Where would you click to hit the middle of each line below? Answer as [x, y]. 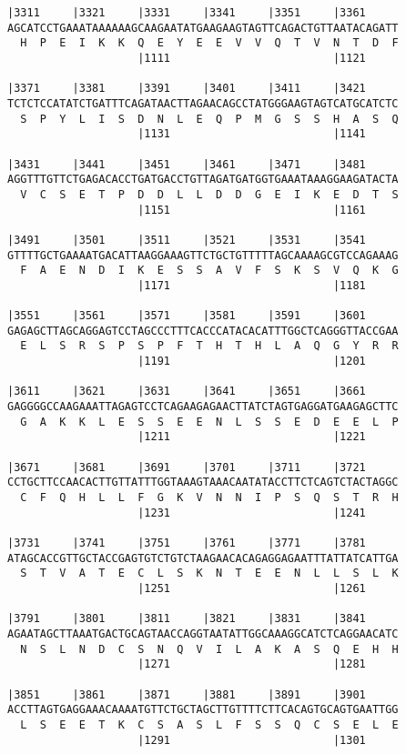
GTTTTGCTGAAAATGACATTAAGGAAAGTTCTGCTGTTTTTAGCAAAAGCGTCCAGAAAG [203, 255]
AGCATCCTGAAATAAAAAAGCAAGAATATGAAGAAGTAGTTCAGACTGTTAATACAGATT [203, 28]
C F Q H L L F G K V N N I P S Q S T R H [209, 498]
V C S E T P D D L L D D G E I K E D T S [209, 194]
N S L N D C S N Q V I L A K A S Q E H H [209, 649]
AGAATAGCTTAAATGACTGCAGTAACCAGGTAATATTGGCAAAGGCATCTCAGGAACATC [203, 633]
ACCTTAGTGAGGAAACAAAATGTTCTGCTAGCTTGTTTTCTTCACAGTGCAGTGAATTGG [203, 710]
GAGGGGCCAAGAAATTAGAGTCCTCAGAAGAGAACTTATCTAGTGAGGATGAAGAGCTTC [203, 407]
